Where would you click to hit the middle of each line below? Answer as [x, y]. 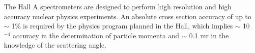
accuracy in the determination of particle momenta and [96, 35]
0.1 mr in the [209, 35]
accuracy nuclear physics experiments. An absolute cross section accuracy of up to [128, 16]
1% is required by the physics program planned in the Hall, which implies [122, 26]
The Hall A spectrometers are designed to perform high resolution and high [118, 6]
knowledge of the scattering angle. [55, 45]
